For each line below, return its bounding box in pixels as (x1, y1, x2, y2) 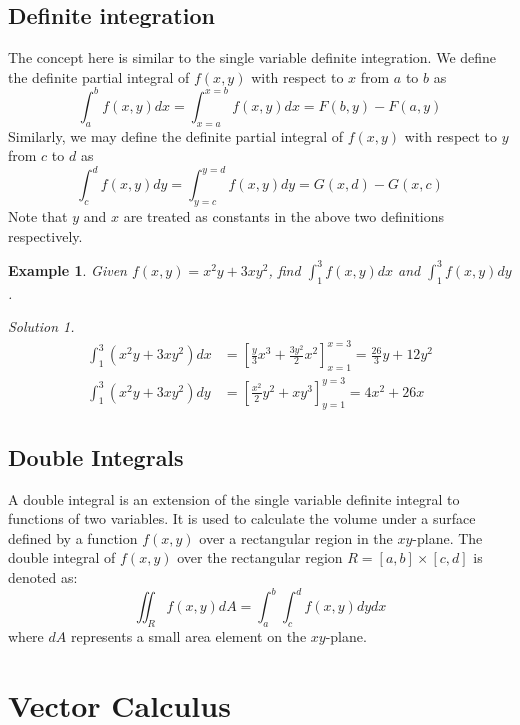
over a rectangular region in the (199, 527, 393, 548)
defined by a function (8, 527, 138, 548)
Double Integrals (8, 441, 184, 472)
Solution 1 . (8, 316, 75, 337)
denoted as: (8, 567, 78, 588)
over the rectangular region (177, 547, 343, 568)
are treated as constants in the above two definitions (123, 206, 445, 227)
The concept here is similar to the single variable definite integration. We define (8, 47, 497, 68)
